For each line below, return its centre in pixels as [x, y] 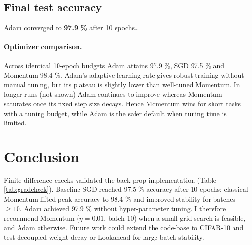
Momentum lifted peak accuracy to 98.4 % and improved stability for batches [120, 199]
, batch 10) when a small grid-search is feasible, [175, 218]
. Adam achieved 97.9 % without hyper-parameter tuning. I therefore [123, 208]
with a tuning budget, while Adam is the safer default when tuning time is [115, 113]
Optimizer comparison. [43, 47]
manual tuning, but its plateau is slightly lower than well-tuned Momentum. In [122, 84]
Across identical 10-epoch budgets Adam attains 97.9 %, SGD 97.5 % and [114, 65]
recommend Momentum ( [42, 218]
